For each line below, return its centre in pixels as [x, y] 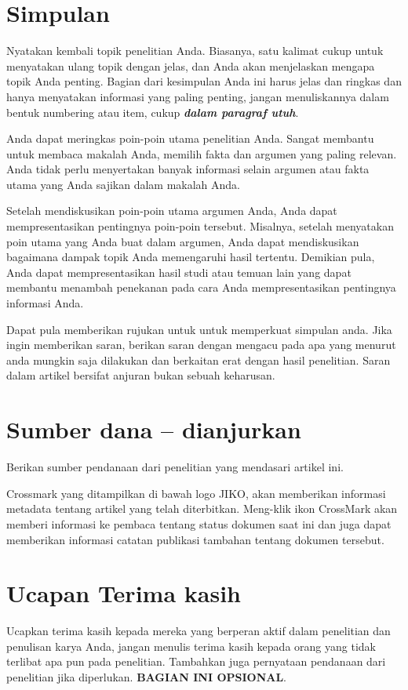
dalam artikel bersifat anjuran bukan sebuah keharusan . [141, 375]
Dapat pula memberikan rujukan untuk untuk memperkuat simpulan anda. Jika [199, 329]
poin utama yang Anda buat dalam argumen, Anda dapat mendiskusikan [183, 241]
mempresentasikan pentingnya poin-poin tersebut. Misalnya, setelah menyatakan [200, 226]
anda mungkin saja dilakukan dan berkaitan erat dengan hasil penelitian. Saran [199, 360]
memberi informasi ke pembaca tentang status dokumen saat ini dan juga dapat [199, 523]
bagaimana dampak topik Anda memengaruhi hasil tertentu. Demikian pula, [191, 257]
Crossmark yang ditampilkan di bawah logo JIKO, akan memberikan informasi [196, 493]
